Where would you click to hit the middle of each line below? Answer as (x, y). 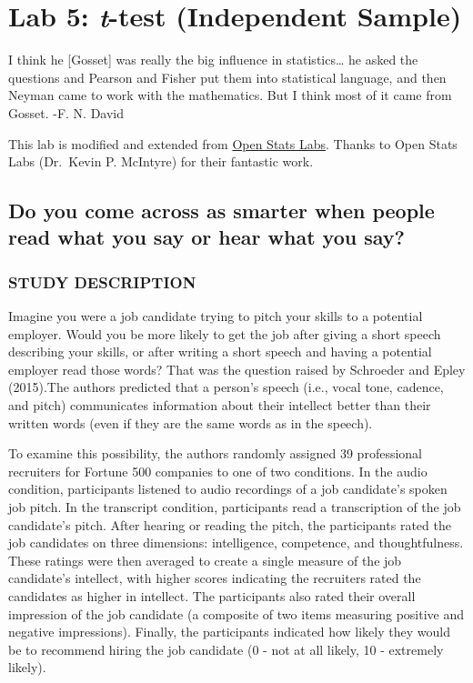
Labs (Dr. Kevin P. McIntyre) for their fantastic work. (161, 161)
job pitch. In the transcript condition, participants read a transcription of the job (235, 507)
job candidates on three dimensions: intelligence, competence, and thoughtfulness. (236, 542)
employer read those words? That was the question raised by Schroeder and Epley (237, 369)
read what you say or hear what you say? (206, 237)
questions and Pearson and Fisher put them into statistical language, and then (227, 77)
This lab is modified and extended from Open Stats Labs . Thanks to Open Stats (233, 143)
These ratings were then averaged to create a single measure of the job (205, 560)
